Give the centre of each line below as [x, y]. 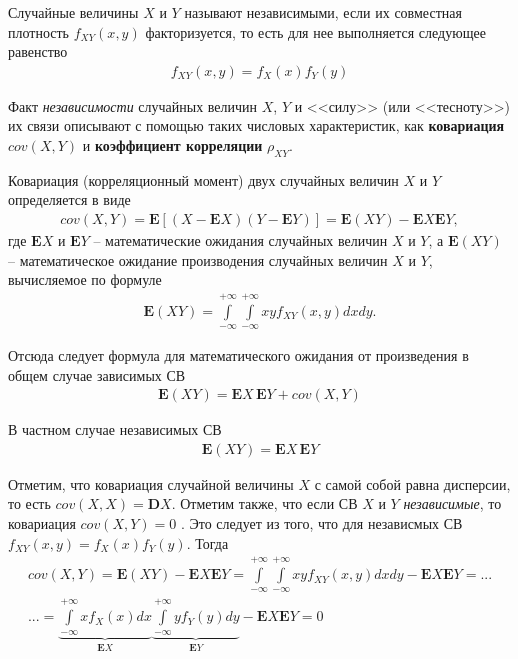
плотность [38, 31]
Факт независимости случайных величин [133, 105]
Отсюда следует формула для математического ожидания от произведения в [238, 355]
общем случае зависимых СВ [97, 374]
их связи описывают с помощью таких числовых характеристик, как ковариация [256, 125]
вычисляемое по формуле [85, 279]
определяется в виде [69, 199]
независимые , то [452, 503]
